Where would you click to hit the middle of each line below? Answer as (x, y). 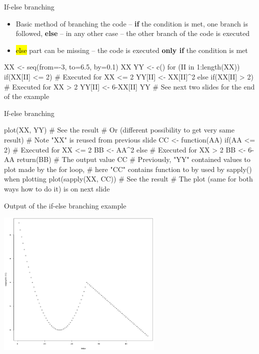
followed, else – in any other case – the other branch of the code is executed (132, 33)
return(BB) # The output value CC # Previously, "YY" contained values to (133, 159)
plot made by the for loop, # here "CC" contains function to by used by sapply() (128, 169)
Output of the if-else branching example (65, 205)
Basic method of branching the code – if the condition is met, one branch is (132, 23)
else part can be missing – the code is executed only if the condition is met (132, 50)
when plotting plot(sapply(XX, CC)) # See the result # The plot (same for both (128, 179)
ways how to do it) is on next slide (57, 188)
